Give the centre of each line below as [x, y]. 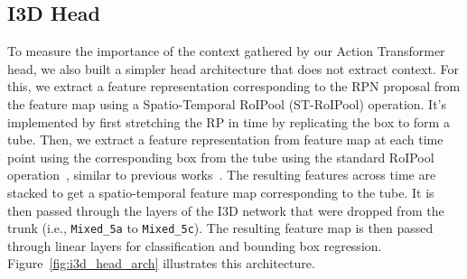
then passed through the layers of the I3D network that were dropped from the [226, 210]
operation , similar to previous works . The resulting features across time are [222, 175]
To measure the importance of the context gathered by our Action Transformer [226, 51]
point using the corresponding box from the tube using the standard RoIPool [221, 157]
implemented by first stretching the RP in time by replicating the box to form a [229, 121]
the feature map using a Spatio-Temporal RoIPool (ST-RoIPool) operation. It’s [227, 103]
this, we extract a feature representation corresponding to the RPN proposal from [234, 86]
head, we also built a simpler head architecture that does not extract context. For [233, 68]
